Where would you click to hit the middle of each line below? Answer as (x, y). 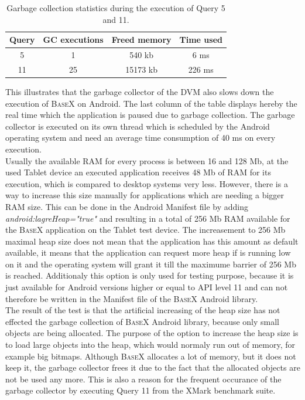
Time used (201, 40)
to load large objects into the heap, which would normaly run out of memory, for (150, 345)
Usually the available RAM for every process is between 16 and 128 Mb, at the (147, 160)
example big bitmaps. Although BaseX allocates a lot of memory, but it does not (151, 356)
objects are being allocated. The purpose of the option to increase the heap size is (152, 333)
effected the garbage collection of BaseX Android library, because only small (143, 321)
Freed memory (141, 40)
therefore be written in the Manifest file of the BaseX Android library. (132, 298)
